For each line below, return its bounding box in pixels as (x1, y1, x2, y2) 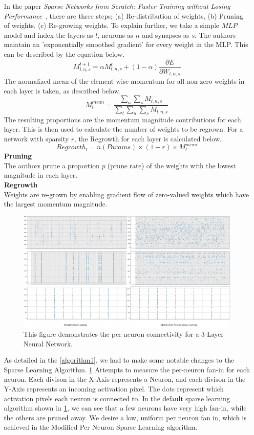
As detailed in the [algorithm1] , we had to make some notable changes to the (4, 355, 234, 365)
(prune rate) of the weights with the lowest (107, 160, 236, 170)
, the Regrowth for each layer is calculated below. (74, 134, 222, 144)
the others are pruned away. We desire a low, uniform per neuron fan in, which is (4, 412, 247, 422)
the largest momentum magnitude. (4, 199, 107, 209)
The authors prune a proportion (4, 160, 100, 170)
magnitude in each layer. (4, 170, 78, 180)
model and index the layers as (4, 29, 93, 40)
